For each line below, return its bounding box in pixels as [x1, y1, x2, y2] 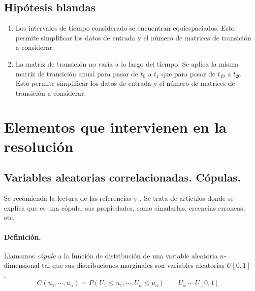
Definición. [4, 231, 41, 242]
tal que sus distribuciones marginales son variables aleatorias [42, 260, 225, 270]
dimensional [4, 260, 40, 270]
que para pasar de [161, 68, 216, 78]
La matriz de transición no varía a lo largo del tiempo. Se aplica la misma [15, 58, 239, 69]
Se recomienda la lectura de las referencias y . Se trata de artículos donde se [4, 193, 234, 203]
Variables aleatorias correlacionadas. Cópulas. [4, 170, 241, 185]
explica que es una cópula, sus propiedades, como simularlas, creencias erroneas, [4, 202, 245, 213]
